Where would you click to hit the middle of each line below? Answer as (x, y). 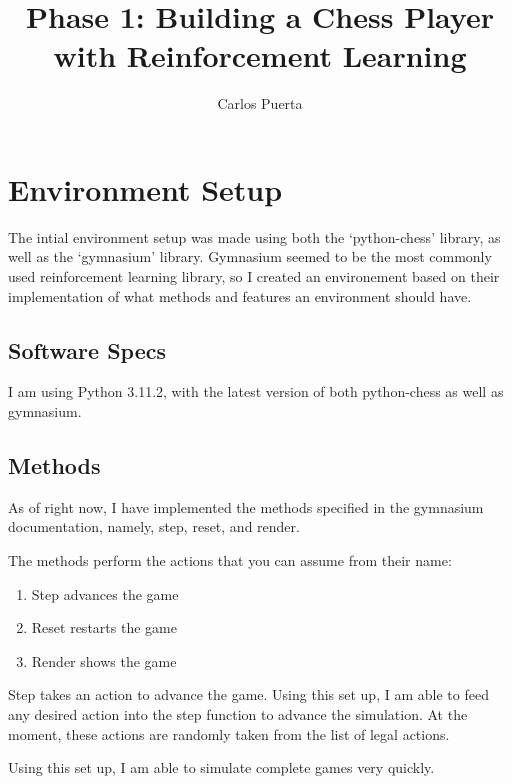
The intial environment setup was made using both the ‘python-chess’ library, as (254, 236)
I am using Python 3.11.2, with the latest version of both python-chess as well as (256, 391)
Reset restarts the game (104, 627)
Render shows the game (104, 660)
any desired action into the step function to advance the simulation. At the (238, 713)
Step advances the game (105, 593)
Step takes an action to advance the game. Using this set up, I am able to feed (248, 694)
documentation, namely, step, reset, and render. (154, 526)
